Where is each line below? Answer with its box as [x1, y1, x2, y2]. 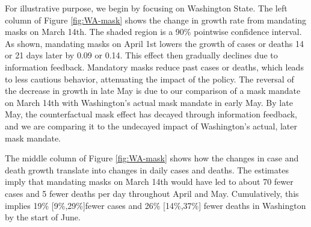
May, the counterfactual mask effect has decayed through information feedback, [5, 108, 297, 120]
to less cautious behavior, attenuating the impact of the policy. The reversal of [5, 72, 294, 85]
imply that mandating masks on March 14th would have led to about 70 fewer [5, 175, 294, 188]
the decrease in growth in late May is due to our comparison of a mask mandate [5, 84, 301, 97]
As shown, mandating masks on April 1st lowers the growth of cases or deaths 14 [5, 37, 304, 49]
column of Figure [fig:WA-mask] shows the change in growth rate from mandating [5, 13, 307, 26]
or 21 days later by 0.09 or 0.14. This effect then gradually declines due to [5, 49, 278, 61]
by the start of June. [5, 211, 81, 223]
